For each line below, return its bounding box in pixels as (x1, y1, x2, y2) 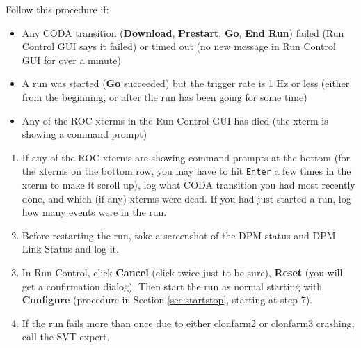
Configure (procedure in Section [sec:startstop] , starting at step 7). (22, 292, 313, 307)
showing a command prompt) (22, 127, 147, 141)
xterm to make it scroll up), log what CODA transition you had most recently (22, 177, 355, 191)
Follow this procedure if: (6, 2, 109, 16)
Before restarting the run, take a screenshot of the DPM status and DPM (22, 228, 336, 242)
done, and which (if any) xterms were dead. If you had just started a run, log (22, 191, 351, 205)
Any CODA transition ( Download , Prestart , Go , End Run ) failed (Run (22, 25, 344, 40)
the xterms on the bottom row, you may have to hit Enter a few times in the (22, 164, 351, 178)
